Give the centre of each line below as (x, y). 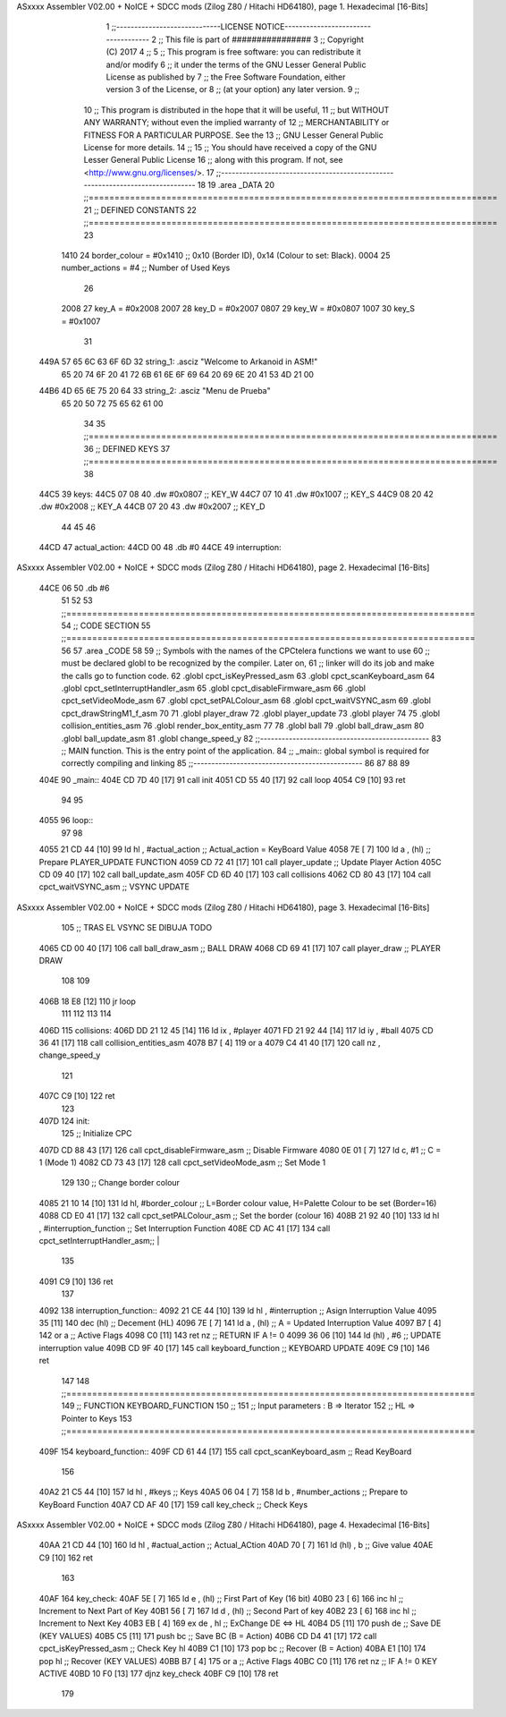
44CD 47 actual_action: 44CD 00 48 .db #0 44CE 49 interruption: (160, 548)
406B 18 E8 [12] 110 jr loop (87, 1001)
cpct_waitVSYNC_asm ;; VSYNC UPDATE (114, 887)
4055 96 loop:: (66, 820)
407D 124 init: (64, 1121)
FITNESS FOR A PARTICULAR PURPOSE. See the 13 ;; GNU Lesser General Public (233, 135)
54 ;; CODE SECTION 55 (106, 625)
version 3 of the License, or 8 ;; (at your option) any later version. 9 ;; (233, 89)
